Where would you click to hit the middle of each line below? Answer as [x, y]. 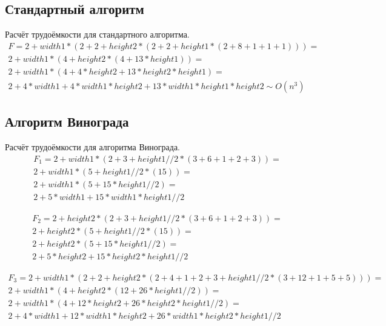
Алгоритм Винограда [67, 121]
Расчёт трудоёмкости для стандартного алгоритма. [97, 34]
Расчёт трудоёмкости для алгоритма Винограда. [92, 147]
